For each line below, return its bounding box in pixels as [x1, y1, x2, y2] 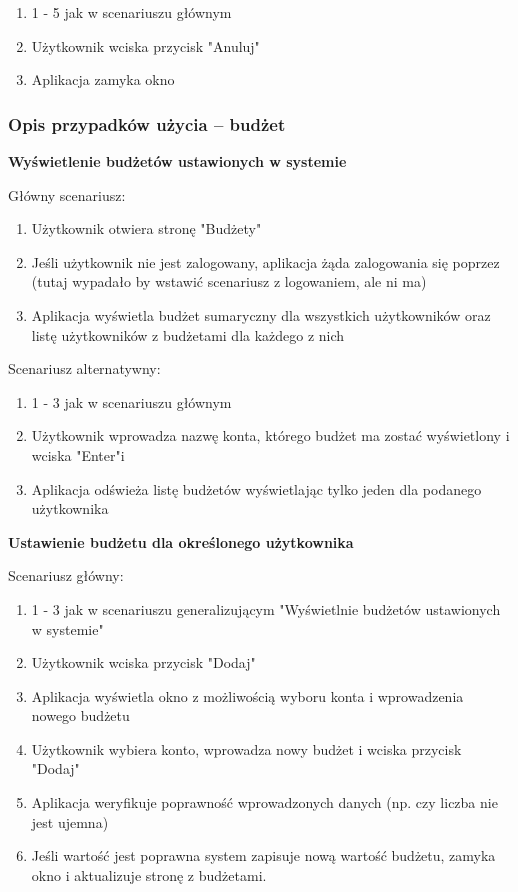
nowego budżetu [31, 705, 130, 726]
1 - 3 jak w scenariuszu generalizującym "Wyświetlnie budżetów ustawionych [31, 598, 501, 619]
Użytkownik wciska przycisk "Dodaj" [31, 652, 256, 673]
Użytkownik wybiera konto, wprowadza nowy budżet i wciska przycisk [31, 738, 462, 759]
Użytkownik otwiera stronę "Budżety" [31, 218, 262, 239]
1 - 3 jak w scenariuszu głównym [31, 391, 232, 412]
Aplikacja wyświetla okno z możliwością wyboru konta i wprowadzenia [31, 685, 464, 706]
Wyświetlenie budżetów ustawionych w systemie [8, 151, 347, 171]
